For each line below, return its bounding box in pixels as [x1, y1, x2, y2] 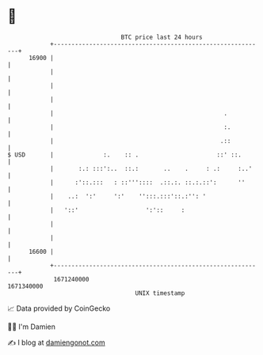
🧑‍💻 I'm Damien [7, 322, 56, 331]
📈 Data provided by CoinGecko [7, 304, 111, 313]
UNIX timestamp [135, 289, 185, 297]
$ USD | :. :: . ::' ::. [7, 150, 242, 159]
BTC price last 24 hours [120, 33, 203, 41]
